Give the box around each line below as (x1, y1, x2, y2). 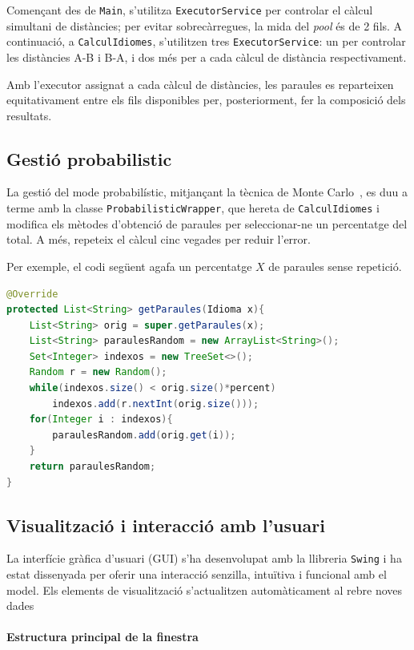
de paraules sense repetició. (268, 257, 402, 274)
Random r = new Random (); (29, 366, 167, 378)
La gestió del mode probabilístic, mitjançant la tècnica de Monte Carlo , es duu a (6, 184, 408, 200)
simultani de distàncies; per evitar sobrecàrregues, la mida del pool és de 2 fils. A (6, 17, 403, 34)
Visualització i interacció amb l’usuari (6, 512, 325, 537)
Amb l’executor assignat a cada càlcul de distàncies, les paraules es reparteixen (6, 75, 394, 92)
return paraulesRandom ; (29, 461, 156, 473)
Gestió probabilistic (6, 146, 172, 171)
